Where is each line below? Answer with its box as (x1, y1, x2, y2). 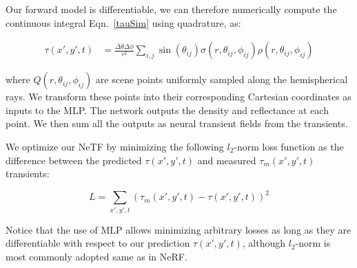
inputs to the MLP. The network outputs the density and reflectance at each (6, 102, 329, 117)
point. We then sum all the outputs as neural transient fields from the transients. (6, 116, 348, 131)
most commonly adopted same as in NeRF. (6, 249, 187, 263)
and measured (197, 153, 256, 167)
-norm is (295, 236, 331, 250)
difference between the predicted (6, 153, 142, 167)
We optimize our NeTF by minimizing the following (6, 139, 224, 153)
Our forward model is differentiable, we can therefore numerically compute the (6, 2, 337, 16)
